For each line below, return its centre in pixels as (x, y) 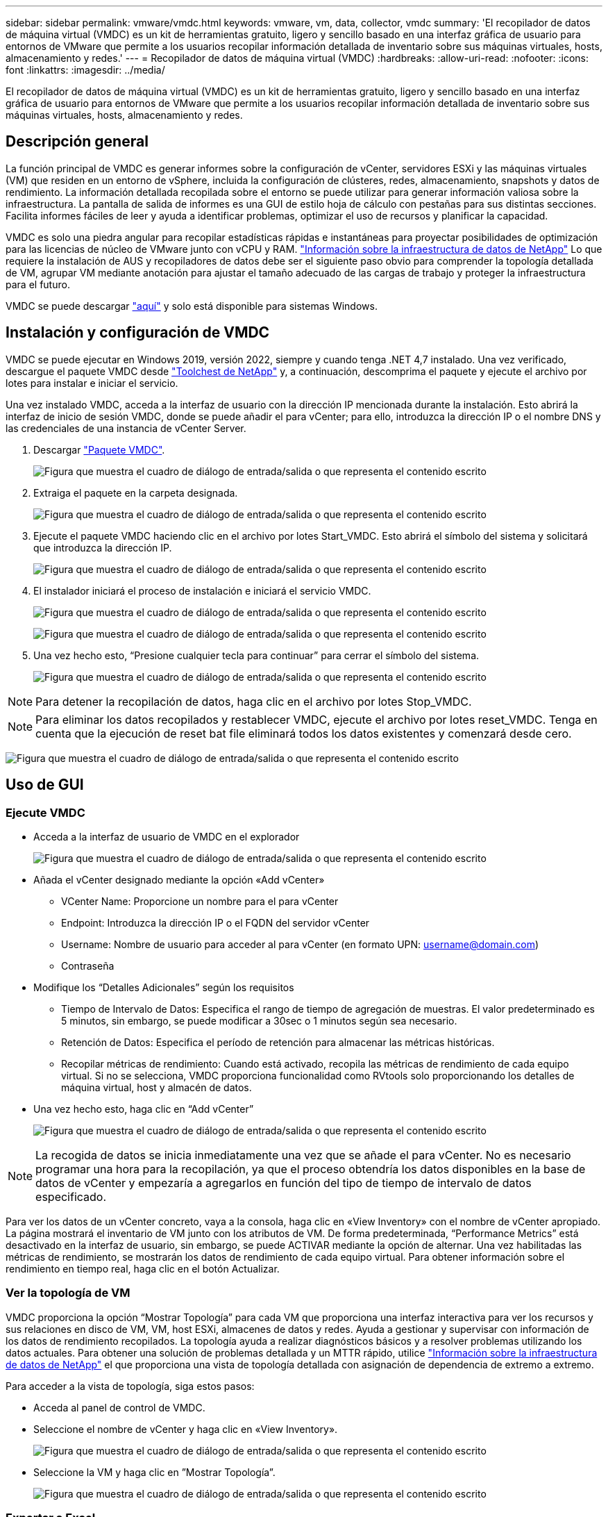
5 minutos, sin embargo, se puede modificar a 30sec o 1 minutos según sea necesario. (259, 1020)
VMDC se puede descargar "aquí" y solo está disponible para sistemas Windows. (192, 306)
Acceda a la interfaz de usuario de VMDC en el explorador (167, 836)
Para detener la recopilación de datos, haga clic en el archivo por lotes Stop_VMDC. (254, 701)
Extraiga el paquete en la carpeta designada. (136, 492)
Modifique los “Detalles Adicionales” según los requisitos (164, 987)
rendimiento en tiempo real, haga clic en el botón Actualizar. (143, 1268)
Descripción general (77, 142)
